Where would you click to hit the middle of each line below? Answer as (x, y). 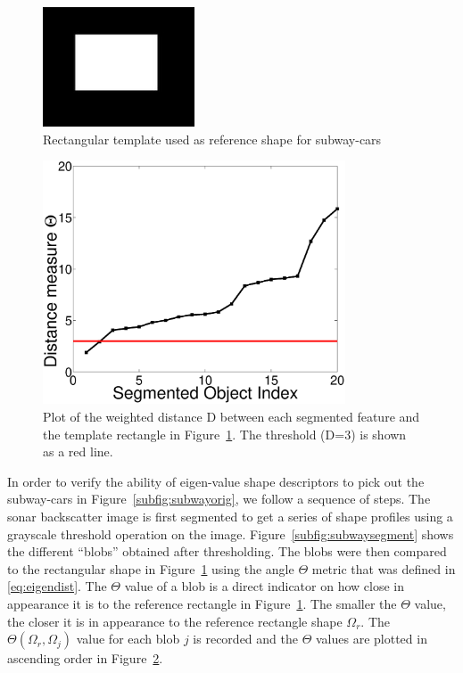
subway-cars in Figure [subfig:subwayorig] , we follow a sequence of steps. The (219, 499)
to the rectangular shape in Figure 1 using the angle (151, 568)
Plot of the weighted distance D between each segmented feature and (231, 417)
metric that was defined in (384, 568)
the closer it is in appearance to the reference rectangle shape (175, 621)
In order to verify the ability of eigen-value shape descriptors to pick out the (216, 481)
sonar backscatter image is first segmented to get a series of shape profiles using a (230, 516)
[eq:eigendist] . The (57, 586)
